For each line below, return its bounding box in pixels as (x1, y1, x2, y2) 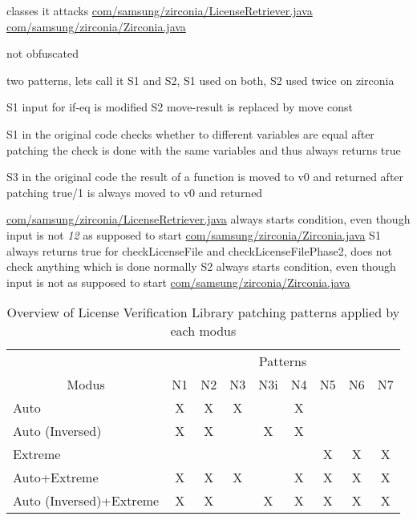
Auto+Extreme (13, 468, 99, 487)
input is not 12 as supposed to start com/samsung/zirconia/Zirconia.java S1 (6, 226, 381, 243)
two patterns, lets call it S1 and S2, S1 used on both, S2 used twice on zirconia (6, 71, 395, 88)
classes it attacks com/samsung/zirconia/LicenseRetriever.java (6, 2, 313, 18)
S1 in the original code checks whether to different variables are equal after (6, 125, 374, 142)
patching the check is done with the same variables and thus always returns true (6, 141, 401, 158)
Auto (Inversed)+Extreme (13, 491, 160, 510)
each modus (170, 321, 237, 341)
